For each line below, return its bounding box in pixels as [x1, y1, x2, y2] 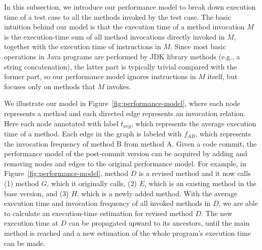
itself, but [207, 71, 238, 82]
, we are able [218, 198, 258, 208]
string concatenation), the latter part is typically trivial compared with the [4, 61, 237, 72]
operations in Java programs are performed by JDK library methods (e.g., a [4, 51, 240, 61]
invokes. [106, 81, 131, 91]
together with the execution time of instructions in [4, 41, 161, 52]
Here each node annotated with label [4, 118, 119, 128]
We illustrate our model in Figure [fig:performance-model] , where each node [4, 98, 241, 109]
